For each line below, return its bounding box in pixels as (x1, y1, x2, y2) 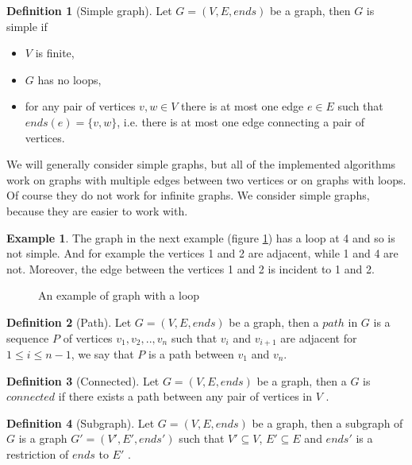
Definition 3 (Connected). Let (6, 372, 160, 389)
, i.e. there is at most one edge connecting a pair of (117, 113, 365, 130)
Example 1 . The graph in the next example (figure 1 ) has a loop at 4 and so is (6, 229, 395, 246)
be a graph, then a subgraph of (252, 414, 403, 431)
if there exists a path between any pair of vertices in (58, 388, 313, 405)
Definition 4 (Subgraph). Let (6, 414, 155, 431)
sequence (6, 329, 49, 346)
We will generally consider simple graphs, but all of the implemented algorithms (6, 156, 396, 172)
